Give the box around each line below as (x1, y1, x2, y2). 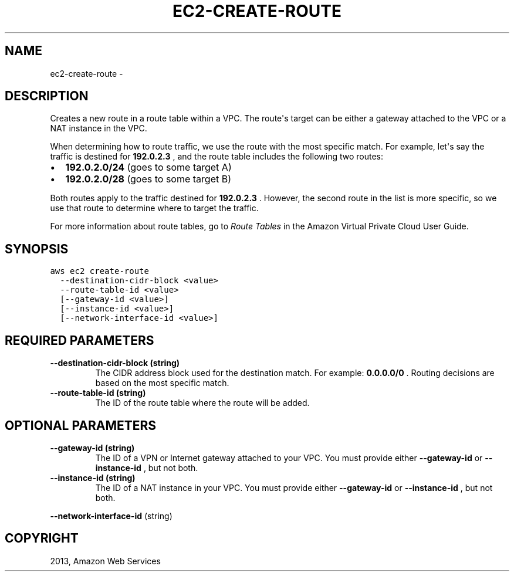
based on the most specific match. (95, 378, 229, 388)
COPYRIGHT (5, 531, 79, 546)
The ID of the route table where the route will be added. (95, 398, 310, 408)
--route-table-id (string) (50, 388, 146, 398)
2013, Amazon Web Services (50, 555, 161, 566)
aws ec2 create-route (50, 266, 149, 276)
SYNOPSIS (5, 241, 69, 256)
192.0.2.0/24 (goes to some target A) (65, 161, 232, 174)
